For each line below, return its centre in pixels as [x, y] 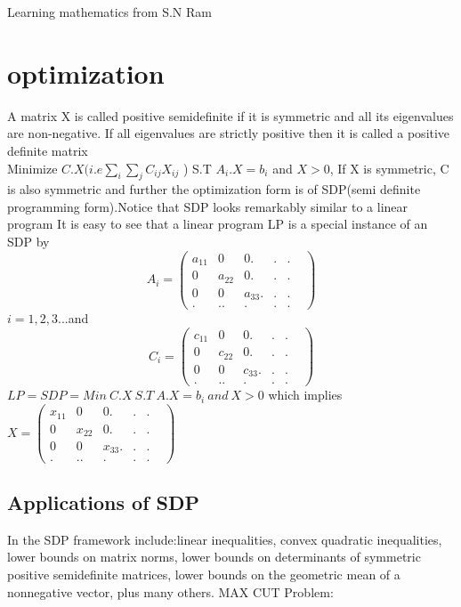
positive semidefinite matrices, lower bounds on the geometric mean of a [204, 574]
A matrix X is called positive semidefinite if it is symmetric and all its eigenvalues [230, 115]
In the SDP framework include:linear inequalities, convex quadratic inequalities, [225, 539]
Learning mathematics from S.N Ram [109, 12]
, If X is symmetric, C [389, 168]
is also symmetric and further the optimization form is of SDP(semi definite [214, 189]
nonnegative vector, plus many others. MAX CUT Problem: [170, 591]
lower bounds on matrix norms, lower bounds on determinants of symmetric [214, 557]
